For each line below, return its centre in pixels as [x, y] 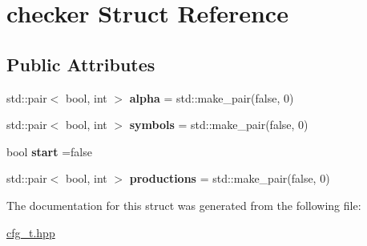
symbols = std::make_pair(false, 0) [219, 125]
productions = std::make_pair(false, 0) [230, 178]
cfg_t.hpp [31, 232]
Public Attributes [81, 64]
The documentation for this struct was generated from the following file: [184, 205]
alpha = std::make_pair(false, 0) [212, 97]
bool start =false [49, 151]
